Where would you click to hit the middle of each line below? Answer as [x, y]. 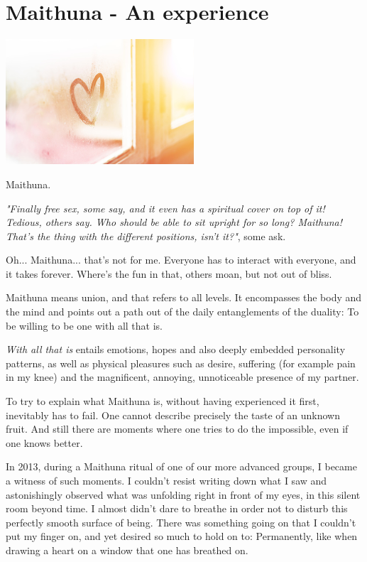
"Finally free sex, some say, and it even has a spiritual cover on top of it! [165, 208]
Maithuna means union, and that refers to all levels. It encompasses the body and [184, 297]
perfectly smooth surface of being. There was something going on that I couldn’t [181, 522]
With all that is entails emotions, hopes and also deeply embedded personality [176, 349]
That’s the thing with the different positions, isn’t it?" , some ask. [146, 236]
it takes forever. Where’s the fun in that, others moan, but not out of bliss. [169, 273]
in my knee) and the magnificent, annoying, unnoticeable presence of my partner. [182, 377]
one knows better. [44, 442]
